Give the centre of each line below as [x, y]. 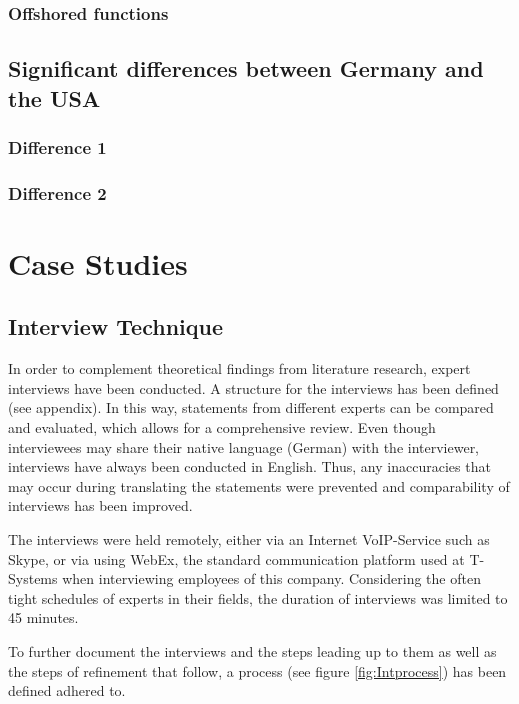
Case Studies [98, 262]
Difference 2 [57, 192]
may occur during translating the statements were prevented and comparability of [259, 485]
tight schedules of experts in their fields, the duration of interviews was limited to [258, 597]
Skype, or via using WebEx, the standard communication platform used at [236, 558]
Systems [33, 578]
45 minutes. [43, 617]
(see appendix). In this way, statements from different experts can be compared [251, 407]
